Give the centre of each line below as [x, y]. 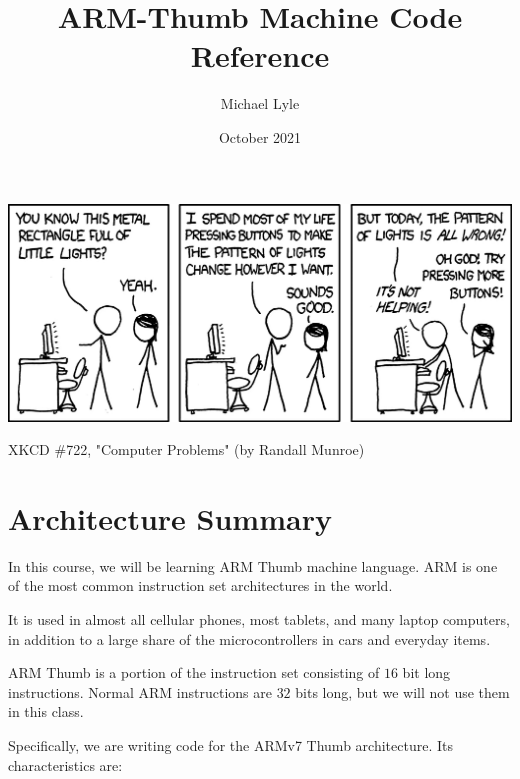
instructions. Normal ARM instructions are [140, 691]
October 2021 [260, 136]
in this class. [46, 711]
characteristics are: [65, 764]
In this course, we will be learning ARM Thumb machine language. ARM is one [253, 565]
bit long [426, 672]
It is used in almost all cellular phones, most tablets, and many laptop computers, [259, 619]
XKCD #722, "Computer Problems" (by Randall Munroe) [186, 449]
